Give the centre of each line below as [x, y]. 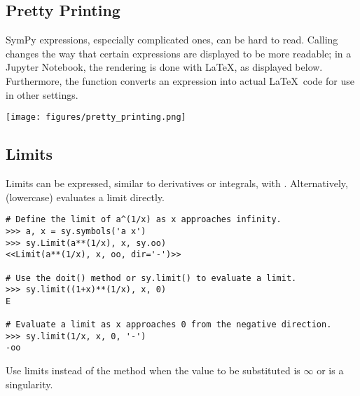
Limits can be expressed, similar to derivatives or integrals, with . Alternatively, [177, 183]
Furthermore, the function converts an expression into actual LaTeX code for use [180, 80]
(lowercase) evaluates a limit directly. [85, 197]
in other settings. [42, 94]
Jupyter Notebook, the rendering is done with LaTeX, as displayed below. [164, 67]
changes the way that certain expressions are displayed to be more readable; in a [179, 53]
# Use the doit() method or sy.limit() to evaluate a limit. [151, 278]
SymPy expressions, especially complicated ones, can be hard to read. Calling [172, 40]
